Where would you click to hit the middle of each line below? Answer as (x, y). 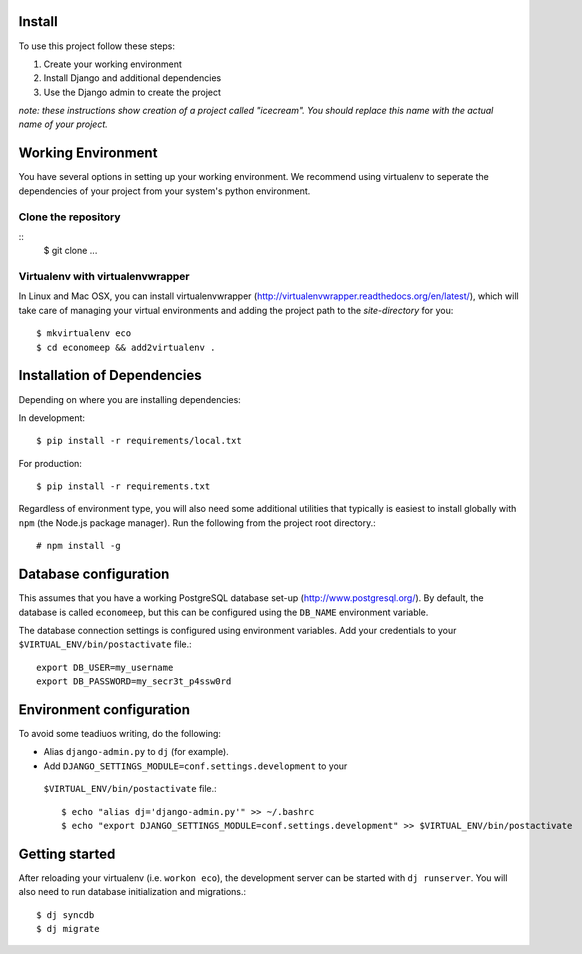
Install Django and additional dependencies (132, 78)
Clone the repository (69, 217)
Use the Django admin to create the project (132, 92)
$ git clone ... (70, 251)
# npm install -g (78, 546)
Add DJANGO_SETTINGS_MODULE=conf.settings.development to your (195, 766)
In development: (51, 417)
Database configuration (94, 574)
